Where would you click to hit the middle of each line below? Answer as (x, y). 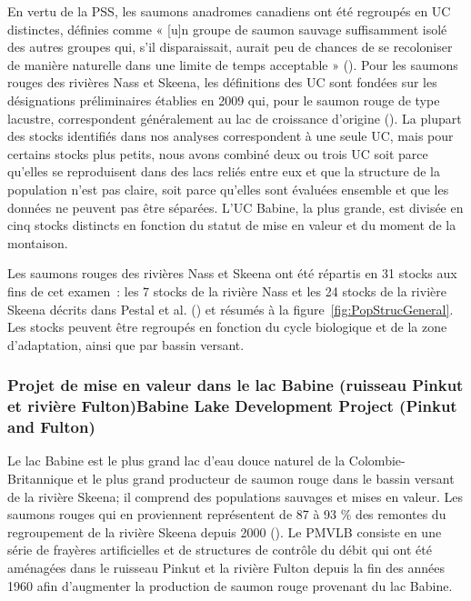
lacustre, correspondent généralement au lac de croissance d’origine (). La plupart (235, 118)
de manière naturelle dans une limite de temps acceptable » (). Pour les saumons (233, 64)
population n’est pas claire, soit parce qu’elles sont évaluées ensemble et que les (228, 189)
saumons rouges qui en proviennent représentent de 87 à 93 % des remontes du (227, 514)
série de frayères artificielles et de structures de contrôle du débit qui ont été (220, 550)
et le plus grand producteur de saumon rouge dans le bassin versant (266, 478)
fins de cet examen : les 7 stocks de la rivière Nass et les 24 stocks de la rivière (227, 290)
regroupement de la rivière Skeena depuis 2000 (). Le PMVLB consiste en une (225, 531)
